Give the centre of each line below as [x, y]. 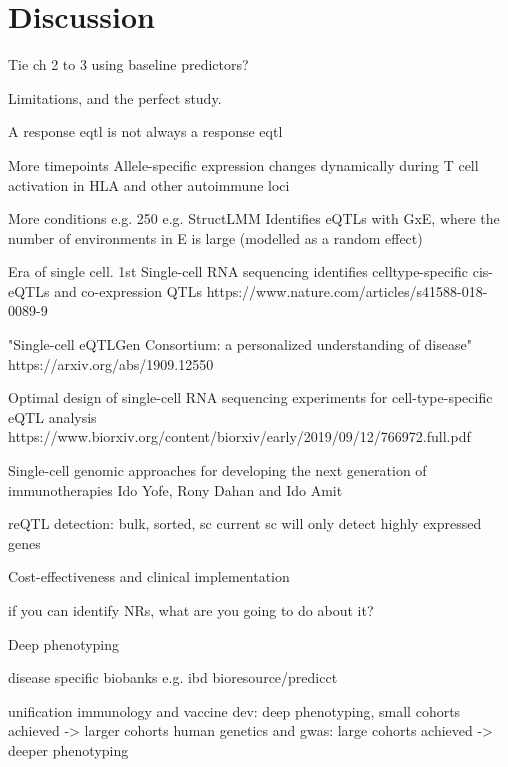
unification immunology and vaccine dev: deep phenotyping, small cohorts [234, 710]
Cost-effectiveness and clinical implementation [149, 576]
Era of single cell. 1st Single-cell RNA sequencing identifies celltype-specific [238, 271]
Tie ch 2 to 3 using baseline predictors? [128, 64]
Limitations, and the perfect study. [115, 97]
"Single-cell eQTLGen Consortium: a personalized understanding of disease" [240, 344]
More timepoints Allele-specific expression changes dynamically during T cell [243, 164]
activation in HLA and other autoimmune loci [149, 184]
